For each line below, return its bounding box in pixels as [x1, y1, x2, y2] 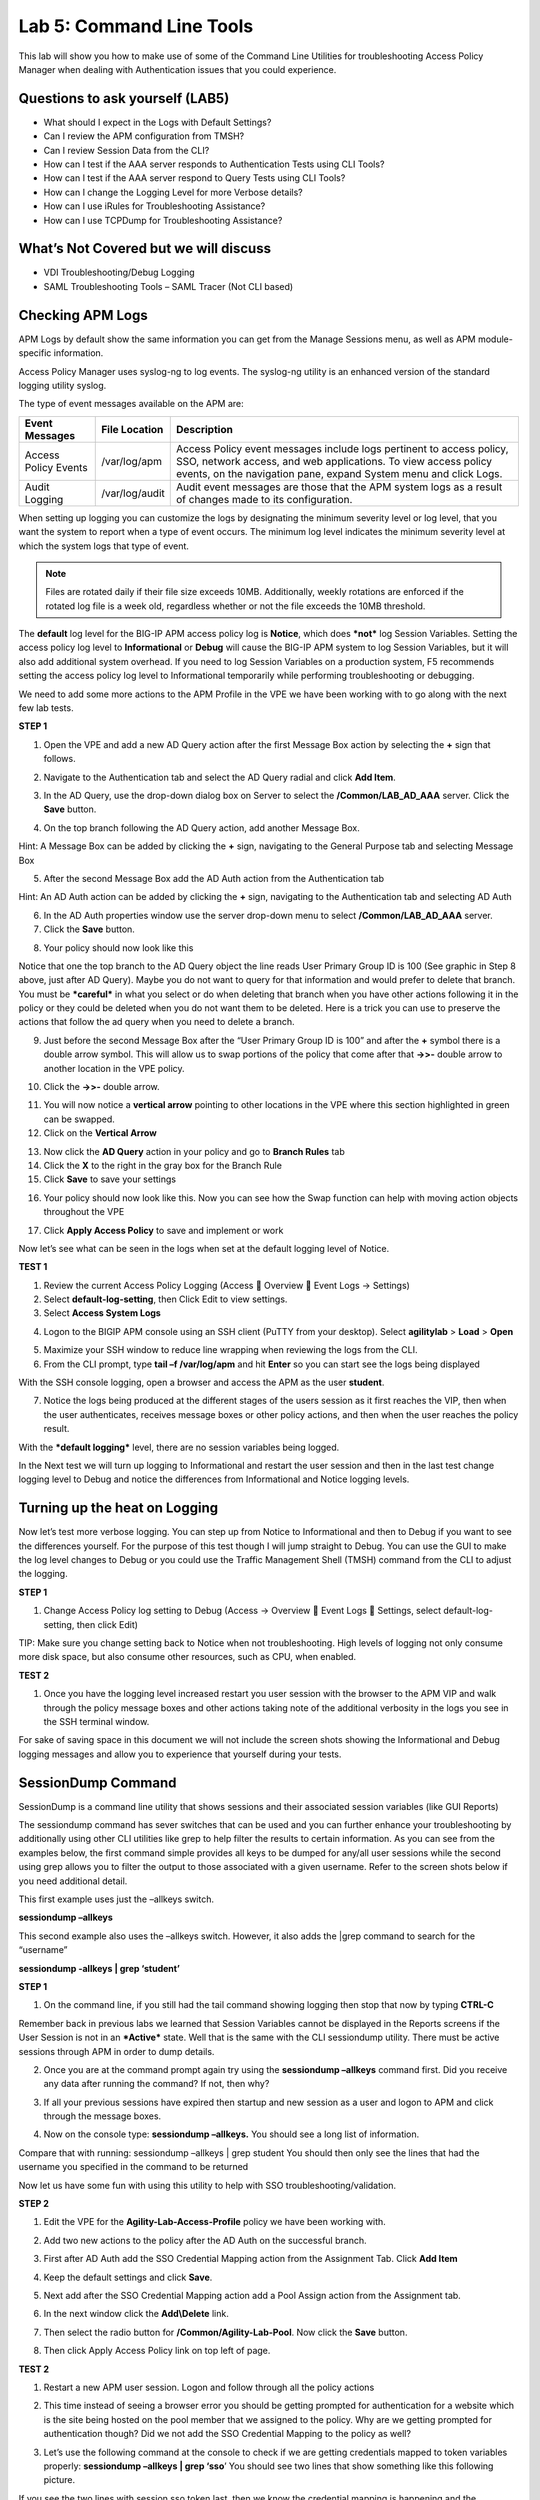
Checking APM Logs [18, 306, 149, 324]
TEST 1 [18, 1261, 48, 1273]
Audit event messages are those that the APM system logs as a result [175, 480, 503, 494]
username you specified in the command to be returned [18, 2161, 249, 2173]
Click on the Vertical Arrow [43, 1127, 157, 1139]
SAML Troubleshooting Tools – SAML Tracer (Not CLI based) [43, 280, 294, 292]
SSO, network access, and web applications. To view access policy [175, 454, 493, 468]
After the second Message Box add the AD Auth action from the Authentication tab [43, 872, 385, 884]
